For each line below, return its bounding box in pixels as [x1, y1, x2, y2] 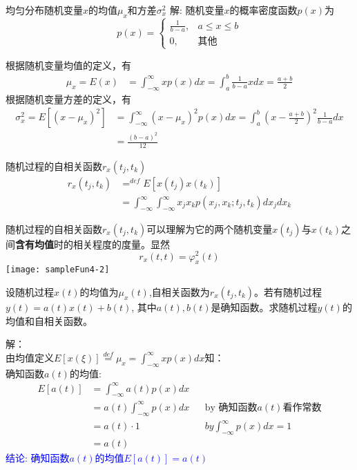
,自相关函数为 [148, 284, 210, 299]
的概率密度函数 [229, 3, 298, 17]
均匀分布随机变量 [6, 3, 83, 17]
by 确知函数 [204, 402, 258, 413]
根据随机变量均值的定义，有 [6, 57, 131, 72]
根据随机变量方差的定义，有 [6, 91, 131, 106]
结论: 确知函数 [6, 451, 70, 465]
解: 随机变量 [169, 3, 224, 17]
